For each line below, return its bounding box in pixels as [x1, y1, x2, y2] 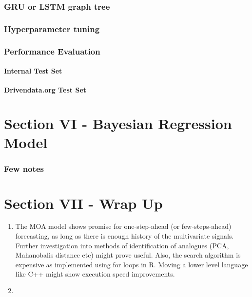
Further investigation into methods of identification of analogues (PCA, [15, 240, 229, 250]
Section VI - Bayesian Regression [4, 113, 232, 133]
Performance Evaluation [4, 45, 100, 57]
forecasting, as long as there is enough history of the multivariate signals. [15, 231, 234, 241]
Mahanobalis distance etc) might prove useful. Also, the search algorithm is [15, 250, 241, 260]
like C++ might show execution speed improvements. [15, 269, 175, 279]
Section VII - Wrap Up [4, 193, 163, 213]
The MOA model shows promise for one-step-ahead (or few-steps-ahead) [15, 221, 232, 231]
